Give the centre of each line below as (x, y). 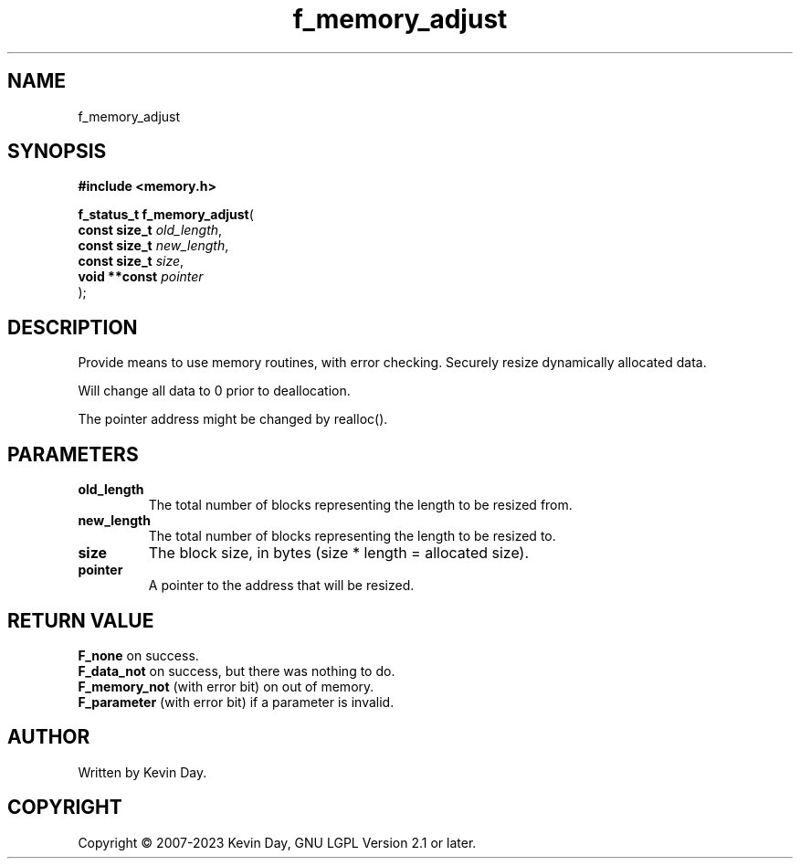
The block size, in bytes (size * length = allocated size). (339, 553)
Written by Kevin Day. (142, 772)
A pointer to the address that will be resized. (281, 586)
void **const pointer (141, 277)
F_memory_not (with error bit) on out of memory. (226, 686)
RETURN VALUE (81, 620)
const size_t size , (131, 261)
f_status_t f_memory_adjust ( (166, 215)
